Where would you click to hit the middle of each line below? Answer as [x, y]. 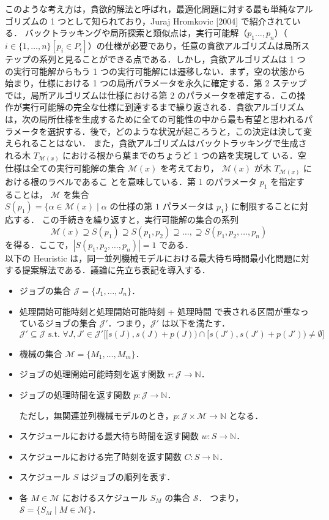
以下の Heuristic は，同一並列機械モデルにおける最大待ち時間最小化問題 [149, 258]
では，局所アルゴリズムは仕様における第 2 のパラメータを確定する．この [151, 95]
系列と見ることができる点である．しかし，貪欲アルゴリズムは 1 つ [172, 58]
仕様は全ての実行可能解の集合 [65, 168]
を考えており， [189, 168]
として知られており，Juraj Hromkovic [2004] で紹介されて [179, 21]
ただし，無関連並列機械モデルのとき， [96, 415]
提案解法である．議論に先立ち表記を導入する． [116, 270]
